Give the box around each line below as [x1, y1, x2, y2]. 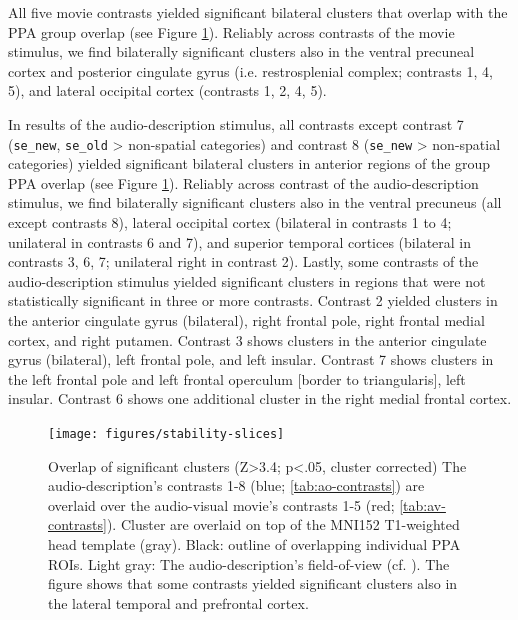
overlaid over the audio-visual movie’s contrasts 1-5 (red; [48, 494, 395, 515]
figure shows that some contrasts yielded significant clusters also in [48, 573, 458, 594]
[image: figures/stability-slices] [48, 426, 285, 441]
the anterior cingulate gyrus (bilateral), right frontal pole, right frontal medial [8, 309, 485, 330]
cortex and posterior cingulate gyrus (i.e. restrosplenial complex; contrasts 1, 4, [8, 60, 493, 81]
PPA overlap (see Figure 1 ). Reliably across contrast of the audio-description [8, 172, 479, 193]
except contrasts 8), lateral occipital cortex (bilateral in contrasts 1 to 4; [8, 212, 452, 232]
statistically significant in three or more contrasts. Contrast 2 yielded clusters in [8, 290, 498, 311]
